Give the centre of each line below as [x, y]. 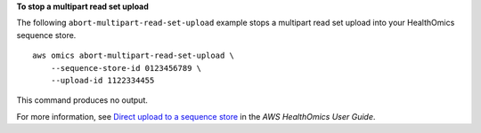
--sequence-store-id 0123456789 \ [126, 68]
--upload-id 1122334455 [102, 80]
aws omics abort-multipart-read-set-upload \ [134, 56]
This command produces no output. [82, 100]
